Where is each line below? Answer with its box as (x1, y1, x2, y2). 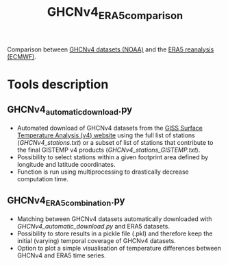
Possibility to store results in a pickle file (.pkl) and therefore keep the (16, 229, 213, 238)
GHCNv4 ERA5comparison (47, 4, 183, 22)
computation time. (16, 174, 68, 183)
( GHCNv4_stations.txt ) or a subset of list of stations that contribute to (16, 138, 214, 146)
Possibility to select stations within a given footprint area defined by (16, 152, 209, 161)
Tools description (7, 76, 109, 92)
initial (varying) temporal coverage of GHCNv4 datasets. (16, 236, 176, 244)
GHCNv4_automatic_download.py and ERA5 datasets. (16, 222, 170, 230)
